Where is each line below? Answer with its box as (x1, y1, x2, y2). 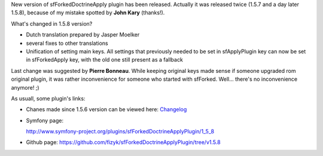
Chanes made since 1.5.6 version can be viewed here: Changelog (26, 106, 187, 113)
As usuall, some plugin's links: (11, 94, 86, 102)
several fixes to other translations (26, 39, 108, 47)
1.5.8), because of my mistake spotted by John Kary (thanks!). (11, 9, 165, 16)
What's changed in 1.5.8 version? (11, 20, 93, 27)
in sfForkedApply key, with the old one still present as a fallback (26, 56, 184, 63)
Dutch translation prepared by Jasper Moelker (26, 31, 140, 38)
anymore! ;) (11, 84, 39, 91)
